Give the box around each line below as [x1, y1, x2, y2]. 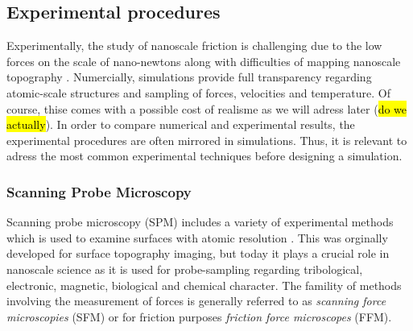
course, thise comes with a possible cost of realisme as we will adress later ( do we [6, 100, 407, 117]
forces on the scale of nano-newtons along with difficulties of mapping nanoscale [6, 52, 401, 69]
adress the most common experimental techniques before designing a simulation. [6, 147, 403, 164]
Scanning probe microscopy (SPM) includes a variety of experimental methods [6, 213, 394, 230]
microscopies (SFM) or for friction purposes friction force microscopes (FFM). [6, 308, 392, 325]
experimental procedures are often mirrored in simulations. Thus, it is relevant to [6, 131, 407, 148]
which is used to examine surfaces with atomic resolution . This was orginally [6, 229, 388, 246]
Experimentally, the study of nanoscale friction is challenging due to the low [6, 37, 382, 54]
